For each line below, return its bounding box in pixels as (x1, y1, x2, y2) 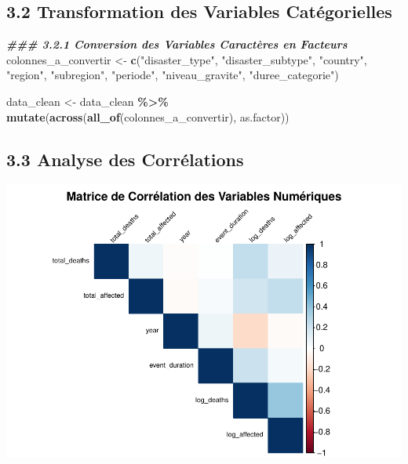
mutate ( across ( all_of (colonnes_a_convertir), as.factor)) (6, 108, 290, 125)
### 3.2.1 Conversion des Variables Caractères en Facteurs (6, 36, 348, 53)
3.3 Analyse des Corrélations (6, 147, 244, 171)
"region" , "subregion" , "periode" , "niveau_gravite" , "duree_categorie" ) (6, 67, 339, 83)
